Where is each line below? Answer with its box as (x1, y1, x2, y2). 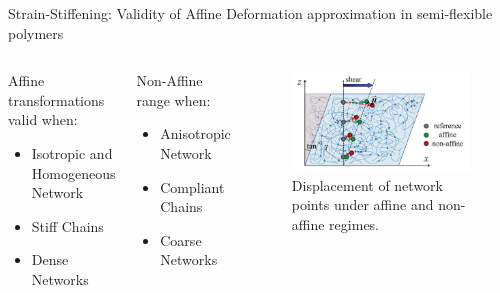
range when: (136, 89, 211, 110)
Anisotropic (160, 123, 231, 144)
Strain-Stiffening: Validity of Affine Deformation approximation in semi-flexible (8, 3, 493, 23)
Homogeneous (31, 162, 116, 183)
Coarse (160, 229, 202, 250)
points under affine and (291, 194, 434, 215)
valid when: (8, 109, 78, 130)
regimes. (329, 213, 380, 234)
